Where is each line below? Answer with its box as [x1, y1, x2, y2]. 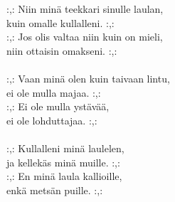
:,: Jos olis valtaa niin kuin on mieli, [6, 29, 163, 44]
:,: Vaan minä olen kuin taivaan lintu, [6, 70, 170, 85]
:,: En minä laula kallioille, [6, 169, 122, 184]
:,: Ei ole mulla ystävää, [6, 99, 110, 114]
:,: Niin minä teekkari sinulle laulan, [6, 1, 164, 16]
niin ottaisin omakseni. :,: [6, 43, 117, 58]
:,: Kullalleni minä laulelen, [6, 140, 124, 155]
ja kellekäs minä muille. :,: [6, 154, 120, 169]
